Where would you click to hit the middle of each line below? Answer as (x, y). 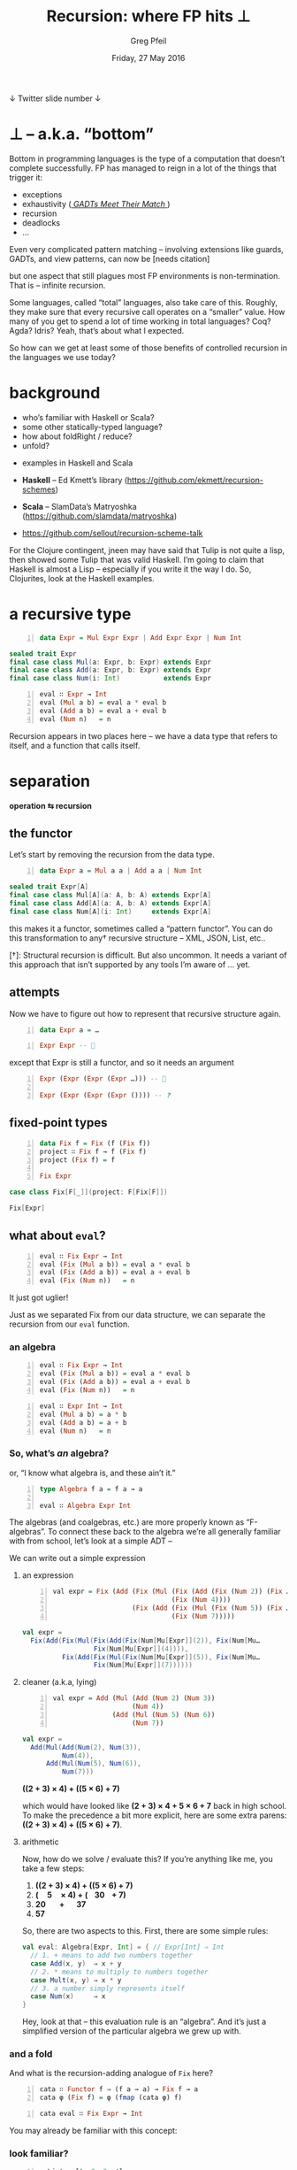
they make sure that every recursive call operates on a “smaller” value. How (147, 312)
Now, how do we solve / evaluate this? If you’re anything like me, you (147, 1859)
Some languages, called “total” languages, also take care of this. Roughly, (144, 302)
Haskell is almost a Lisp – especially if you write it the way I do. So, (130, 569)
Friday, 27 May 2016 (148, 58)
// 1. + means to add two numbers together (111, 1956)
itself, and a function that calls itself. (75, 745)
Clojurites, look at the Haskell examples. (82, 578)
